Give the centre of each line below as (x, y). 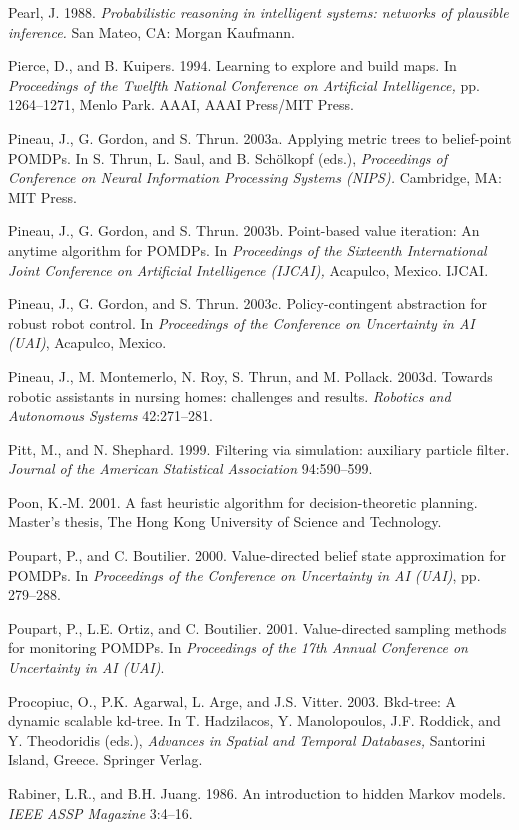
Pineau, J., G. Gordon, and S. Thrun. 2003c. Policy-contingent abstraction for (248, 303)
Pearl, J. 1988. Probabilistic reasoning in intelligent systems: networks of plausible (258, 12)
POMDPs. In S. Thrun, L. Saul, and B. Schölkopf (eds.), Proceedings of (228, 157)
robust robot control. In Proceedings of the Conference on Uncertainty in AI (241, 322)
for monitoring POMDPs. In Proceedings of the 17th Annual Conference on (238, 647)
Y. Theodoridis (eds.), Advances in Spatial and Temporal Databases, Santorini (247, 739)
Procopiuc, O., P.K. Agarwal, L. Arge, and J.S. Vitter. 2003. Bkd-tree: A (232, 700)
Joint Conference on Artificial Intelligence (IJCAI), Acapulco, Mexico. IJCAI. (248, 269)
